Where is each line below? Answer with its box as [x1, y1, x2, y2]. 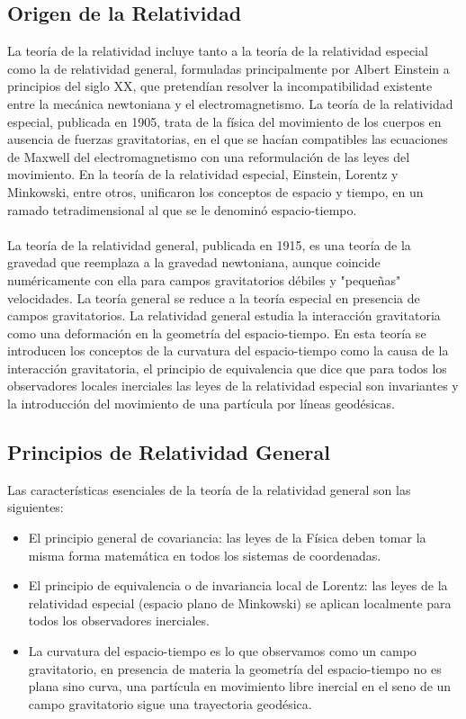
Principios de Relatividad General [7, 438, 331, 466]
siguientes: [7, 498, 64, 517]
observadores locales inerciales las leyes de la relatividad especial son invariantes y [7, 376, 459, 395]
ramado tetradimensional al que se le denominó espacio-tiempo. [7, 200, 357, 219]
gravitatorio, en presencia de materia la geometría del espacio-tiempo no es [28, 659, 442, 678]
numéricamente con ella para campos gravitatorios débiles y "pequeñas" [7, 270, 401, 289]
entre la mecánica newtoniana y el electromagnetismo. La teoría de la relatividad [7, 94, 453, 112]
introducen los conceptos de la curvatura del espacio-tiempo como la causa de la [7, 341, 449, 360]
